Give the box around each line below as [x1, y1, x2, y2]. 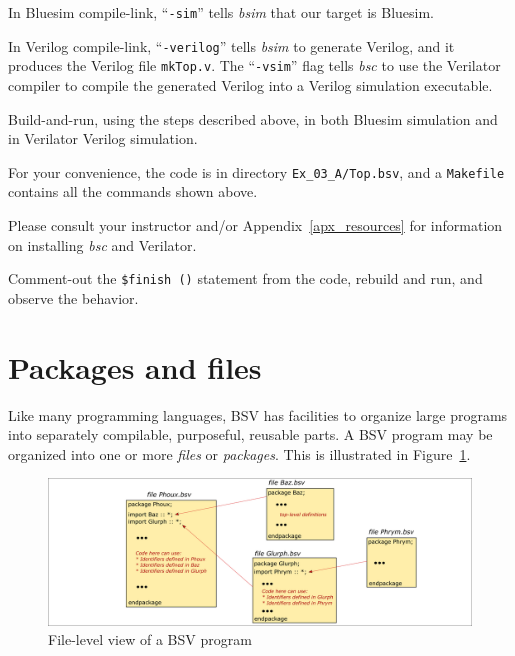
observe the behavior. [8, 287, 139, 308]
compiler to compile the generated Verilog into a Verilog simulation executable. [8, 74, 493, 95]
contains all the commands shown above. [8, 181, 258, 202]
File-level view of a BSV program [48, 629, 252, 650]
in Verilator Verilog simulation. [8, 128, 198, 149]
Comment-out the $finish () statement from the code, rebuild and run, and [8, 268, 483, 289]
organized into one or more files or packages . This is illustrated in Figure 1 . [8, 443, 471, 464]
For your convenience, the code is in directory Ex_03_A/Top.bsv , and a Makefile [8, 161, 505, 182]
